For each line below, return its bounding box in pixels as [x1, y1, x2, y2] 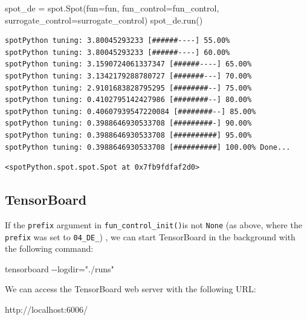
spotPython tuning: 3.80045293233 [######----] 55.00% [5, 36, 230, 45]
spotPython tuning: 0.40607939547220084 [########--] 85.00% [5, 107, 256, 116]
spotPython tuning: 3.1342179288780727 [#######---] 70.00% [5, 71, 252, 80]
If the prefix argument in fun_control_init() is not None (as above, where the [5, 218, 302, 231]
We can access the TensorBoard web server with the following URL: [5, 283, 256, 295]
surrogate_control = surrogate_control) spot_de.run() [5, 13, 203, 26]
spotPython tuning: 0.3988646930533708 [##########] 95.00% [5, 130, 252, 139]
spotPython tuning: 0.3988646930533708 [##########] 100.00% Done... [5, 142, 291, 152]
